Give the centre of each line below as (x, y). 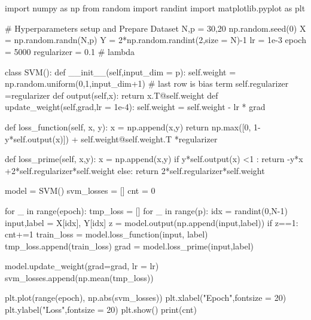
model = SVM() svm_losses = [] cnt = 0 (80, 191)
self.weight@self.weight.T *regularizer (149, 138)
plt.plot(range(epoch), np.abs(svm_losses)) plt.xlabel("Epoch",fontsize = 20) (146, 298)
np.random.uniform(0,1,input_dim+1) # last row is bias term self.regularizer (147, 83)
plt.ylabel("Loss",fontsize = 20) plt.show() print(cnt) (101, 310)
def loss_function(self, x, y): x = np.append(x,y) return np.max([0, (128, 127)
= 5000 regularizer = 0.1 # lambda (70, 51)
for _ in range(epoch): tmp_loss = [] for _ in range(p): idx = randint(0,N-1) (146, 210)
